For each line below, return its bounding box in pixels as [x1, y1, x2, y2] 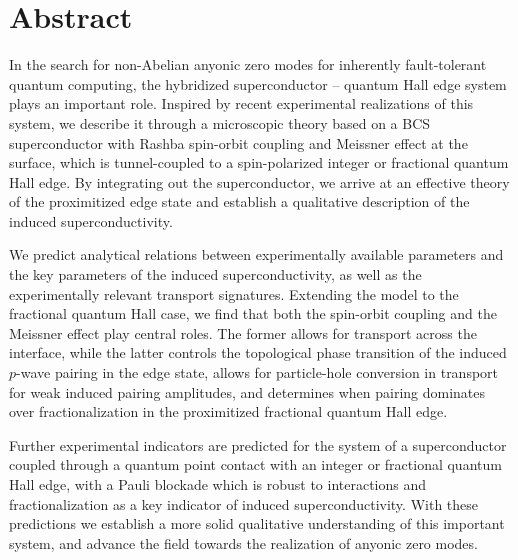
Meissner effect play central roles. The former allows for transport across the [9, 322, 477, 343]
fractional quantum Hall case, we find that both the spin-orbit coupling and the [9, 303, 497, 324]
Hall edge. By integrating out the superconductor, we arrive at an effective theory [9, 171, 510, 192]
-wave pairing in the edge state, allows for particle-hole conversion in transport [16, 362, 499, 383]
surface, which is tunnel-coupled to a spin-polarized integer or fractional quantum [9, 152, 509, 173]
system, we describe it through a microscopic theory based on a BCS [9, 112, 431, 133]
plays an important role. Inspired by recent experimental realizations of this [9, 93, 474, 114]
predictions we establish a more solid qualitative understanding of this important [9, 513, 505, 534]
